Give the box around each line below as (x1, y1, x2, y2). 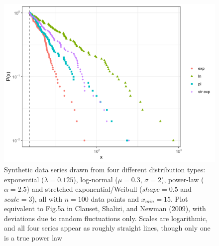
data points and (91, 193, 139, 204)
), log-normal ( (73, 174, 118, 184)
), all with (32, 193, 63, 204)
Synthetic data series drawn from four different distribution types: (4, 164, 206, 174)
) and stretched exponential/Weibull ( (26, 184, 142, 194)
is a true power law (4, 233, 62, 243)
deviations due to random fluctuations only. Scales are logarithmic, (4, 213, 208, 223)
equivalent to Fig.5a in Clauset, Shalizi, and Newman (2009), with (4, 203, 206, 214)
